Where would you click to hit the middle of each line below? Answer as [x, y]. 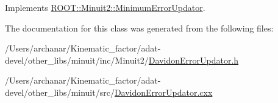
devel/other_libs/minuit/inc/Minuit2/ [77, 60]
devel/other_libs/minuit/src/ [60, 92]
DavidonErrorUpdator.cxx [163, 92]
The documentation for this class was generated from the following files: [139, 28]
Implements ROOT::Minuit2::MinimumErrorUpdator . [105, 7]
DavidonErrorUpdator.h [194, 60]
